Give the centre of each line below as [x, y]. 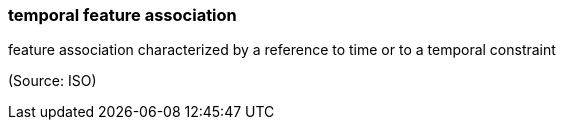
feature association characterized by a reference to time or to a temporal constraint [282, 50]
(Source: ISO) [52, 81]
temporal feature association [122, 15]
